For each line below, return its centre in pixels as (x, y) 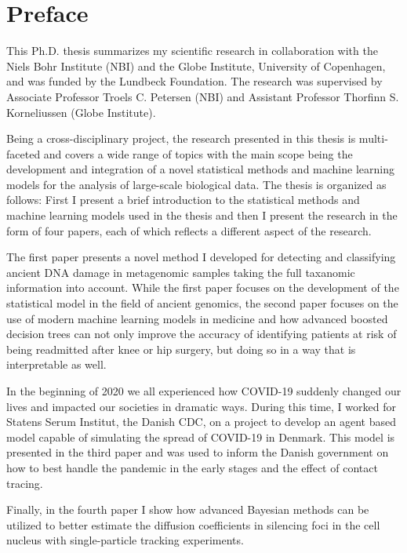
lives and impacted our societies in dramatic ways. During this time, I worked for (201, 406)
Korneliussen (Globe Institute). (81, 112)
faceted (24, 153)
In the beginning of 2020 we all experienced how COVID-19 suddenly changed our (204, 391)
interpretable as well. (56, 364)
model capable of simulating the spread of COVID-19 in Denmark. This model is (201, 437)
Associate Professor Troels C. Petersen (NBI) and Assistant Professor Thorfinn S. (203, 96)
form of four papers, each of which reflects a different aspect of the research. (189, 230)
